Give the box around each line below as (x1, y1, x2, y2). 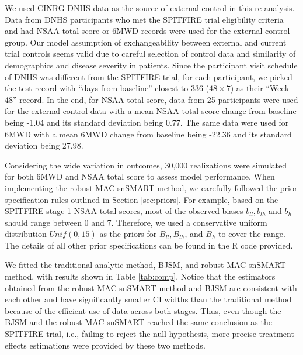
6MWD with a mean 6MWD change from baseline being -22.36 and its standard (5, 127, 292, 140)
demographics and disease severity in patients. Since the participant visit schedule (5, 58, 298, 71)
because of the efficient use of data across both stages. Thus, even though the (5, 304, 281, 316)
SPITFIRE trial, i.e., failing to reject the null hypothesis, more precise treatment (5, 328, 294, 340)
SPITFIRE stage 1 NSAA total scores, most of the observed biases (5, 205, 243, 217)
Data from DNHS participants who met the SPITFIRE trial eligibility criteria (5, 13, 284, 25)
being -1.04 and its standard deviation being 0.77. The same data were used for (5, 116, 289, 128)
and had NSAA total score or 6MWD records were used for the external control (5, 25, 290, 37)
